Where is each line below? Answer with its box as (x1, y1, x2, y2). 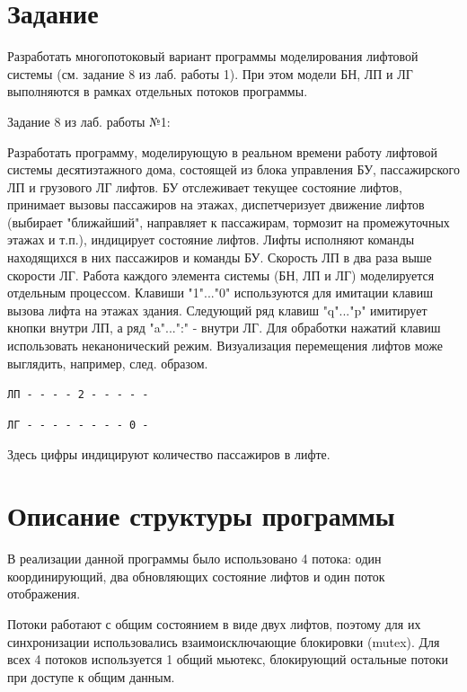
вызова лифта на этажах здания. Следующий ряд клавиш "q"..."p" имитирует (7, 300, 427, 319)
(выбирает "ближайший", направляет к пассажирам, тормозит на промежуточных (7, 212, 450, 231)
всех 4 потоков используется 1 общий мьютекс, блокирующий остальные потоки (7, 650, 449, 669)
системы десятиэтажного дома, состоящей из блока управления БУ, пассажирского (7, 160, 461, 179)
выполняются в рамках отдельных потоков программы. (7, 82, 308, 101)
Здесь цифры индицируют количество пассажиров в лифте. (7, 444, 330, 463)
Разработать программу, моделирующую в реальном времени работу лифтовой (7, 142, 438, 161)
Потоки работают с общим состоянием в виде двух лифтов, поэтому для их (7, 615, 421, 634)
